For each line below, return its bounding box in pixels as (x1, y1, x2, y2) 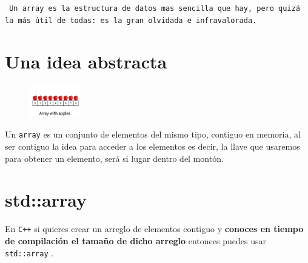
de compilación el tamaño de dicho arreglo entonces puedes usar (5, 234, 266, 247)
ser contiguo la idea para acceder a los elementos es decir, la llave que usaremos (5, 140, 300, 152)
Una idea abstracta (5, 48, 167, 73)
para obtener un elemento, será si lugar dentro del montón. (5, 151, 224, 164)
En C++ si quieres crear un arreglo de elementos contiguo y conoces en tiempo (5, 222, 304, 235)
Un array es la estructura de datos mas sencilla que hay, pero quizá (9, 4, 300, 13)
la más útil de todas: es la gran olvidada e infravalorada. (5, 16, 257, 25)
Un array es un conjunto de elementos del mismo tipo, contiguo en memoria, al (5, 128, 301, 141)
